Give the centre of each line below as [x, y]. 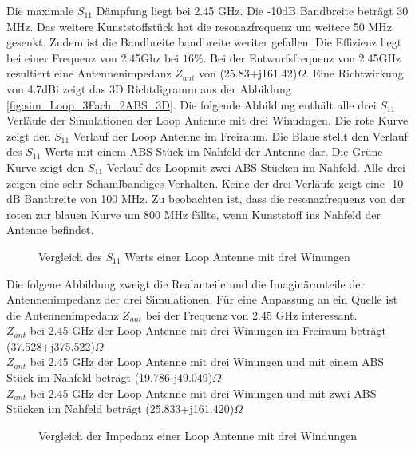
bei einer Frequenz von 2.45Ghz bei [93, 57]
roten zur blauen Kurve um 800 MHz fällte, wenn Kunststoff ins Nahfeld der [194, 214]
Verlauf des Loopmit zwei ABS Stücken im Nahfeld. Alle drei [256, 167]
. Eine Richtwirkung [355, 73]
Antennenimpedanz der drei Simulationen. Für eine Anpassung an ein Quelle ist [202, 299]
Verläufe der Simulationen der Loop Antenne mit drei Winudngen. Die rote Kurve [207, 120]
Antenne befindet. [50, 230]
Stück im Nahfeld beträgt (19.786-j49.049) [110, 377]
